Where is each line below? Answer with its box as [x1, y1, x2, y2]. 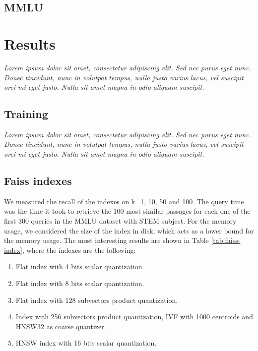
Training [4, 106, 48, 121]
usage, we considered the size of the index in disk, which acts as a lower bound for [4, 225, 254, 235]
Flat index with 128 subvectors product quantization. [15, 294, 178, 305]
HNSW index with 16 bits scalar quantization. [15, 338, 157, 348]
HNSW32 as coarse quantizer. [15, 321, 106, 331]
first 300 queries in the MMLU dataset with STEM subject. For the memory [4, 216, 237, 226]
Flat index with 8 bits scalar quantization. [15, 278, 144, 289]
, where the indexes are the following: [22, 244, 136, 255]
